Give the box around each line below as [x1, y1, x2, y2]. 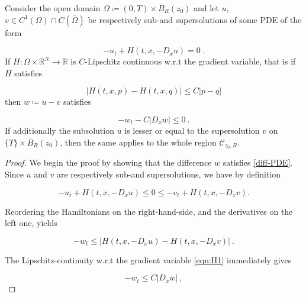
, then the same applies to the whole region [60, 135, 217, 148]
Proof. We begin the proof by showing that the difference [5, 156, 212, 169]
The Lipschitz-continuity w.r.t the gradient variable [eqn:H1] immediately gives [5, 253, 292, 266]
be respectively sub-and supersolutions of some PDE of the [88, 13, 302, 25]
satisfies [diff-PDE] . [223, 156, 293, 169]
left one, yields [5, 217, 57, 229]
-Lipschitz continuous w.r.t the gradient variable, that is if [85, 55, 296, 67]
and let [194, 2, 219, 14]
